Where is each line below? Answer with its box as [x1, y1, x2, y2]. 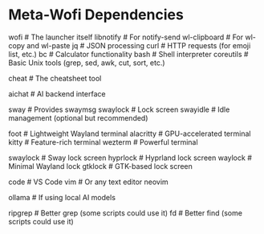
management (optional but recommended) [8, 113, 148, 122]
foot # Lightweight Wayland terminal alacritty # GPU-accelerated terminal [8, 129, 251, 138]
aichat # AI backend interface [8, 88, 106, 98]
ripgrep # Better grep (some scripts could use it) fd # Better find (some [8, 207, 243, 218]
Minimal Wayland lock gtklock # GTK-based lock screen [8, 161, 193, 170]
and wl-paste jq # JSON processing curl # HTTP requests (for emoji [26, 40, 251, 50]
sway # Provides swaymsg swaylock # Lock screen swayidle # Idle [8, 105, 230, 114]
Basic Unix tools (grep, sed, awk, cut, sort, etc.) [8, 58, 166, 68]
